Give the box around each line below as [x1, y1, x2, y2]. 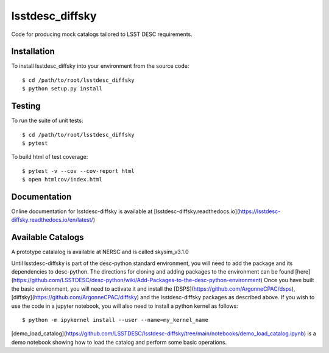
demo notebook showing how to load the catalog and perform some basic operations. [11, 338, 227, 346]
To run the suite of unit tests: [11, 117, 83, 125]
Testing [11, 101, 41, 111]
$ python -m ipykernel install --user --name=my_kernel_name [22, 316, 208, 324]
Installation [11, 46, 55, 57]
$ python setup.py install [22, 86, 103, 92]
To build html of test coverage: [11, 153, 88, 161]
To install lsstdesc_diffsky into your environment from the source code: [11, 62, 189, 70]
